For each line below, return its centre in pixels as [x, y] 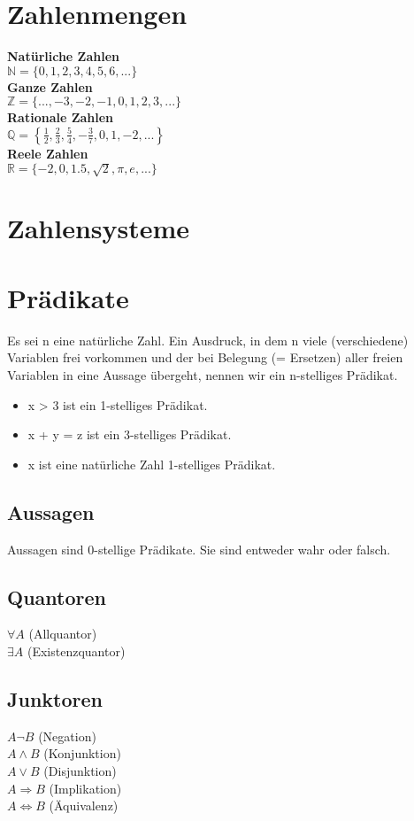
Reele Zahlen [48, 153]
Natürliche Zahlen [63, 56]
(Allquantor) [63, 634]
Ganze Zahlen [50, 86]
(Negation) [67, 736]
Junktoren [55, 698]
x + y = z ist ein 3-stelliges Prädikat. [130, 434]
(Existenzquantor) [76, 651]
